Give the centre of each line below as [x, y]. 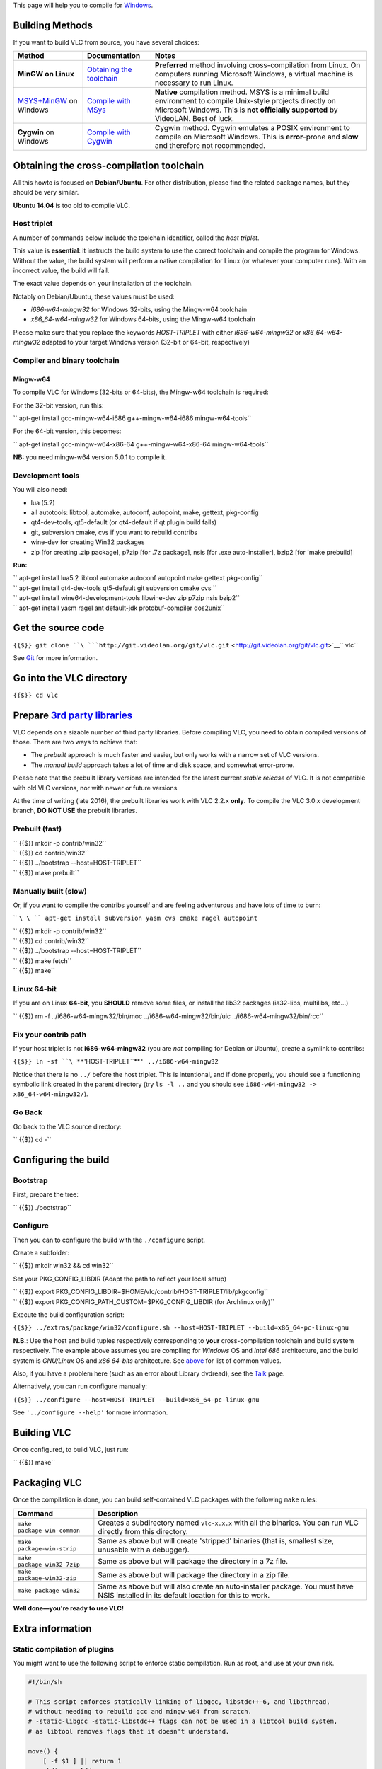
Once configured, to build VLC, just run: [71, 1450]
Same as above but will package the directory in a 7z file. [193, 1561]
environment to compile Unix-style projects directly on [245, 101]
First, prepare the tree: [46, 1194]
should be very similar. [46, 192]
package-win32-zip [47, 1578]
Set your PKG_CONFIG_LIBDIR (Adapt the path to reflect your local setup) [120, 1279]
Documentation [114, 56]
